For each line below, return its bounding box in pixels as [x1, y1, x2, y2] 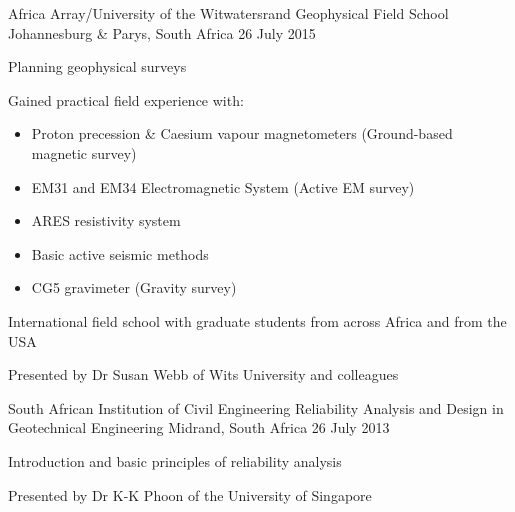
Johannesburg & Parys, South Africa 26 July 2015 [8, 22, 316, 43]
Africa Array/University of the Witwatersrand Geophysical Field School [8, 3, 449, 23]
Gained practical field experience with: [8, 89, 244, 110]
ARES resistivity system [31, 210, 181, 231]
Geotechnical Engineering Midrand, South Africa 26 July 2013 [8, 417, 390, 438]
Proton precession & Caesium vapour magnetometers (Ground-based [31, 123, 453, 144]
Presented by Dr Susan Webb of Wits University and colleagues [8, 364, 399, 385]
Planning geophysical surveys [8, 56, 187, 77]
